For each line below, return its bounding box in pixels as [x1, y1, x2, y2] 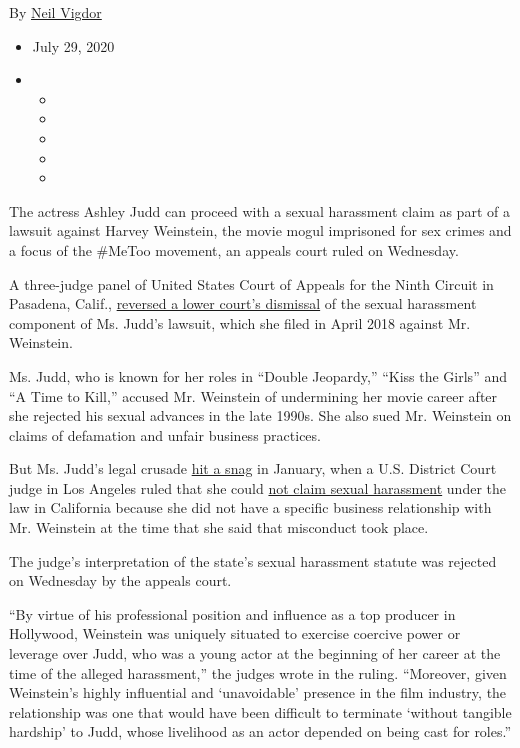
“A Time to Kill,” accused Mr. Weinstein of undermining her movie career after [9, 385, 498, 406]
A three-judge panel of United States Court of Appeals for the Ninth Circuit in [9, 273, 494, 294]
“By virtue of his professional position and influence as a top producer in [9, 603, 456, 624]
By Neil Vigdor [9, 2, 102, 22]
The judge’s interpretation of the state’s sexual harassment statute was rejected [9, 550, 497, 571]
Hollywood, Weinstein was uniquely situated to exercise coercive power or [9, 623, 461, 644]
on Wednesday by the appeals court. [9, 570, 232, 591]
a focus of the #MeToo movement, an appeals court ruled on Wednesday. [9, 239, 459, 260]
